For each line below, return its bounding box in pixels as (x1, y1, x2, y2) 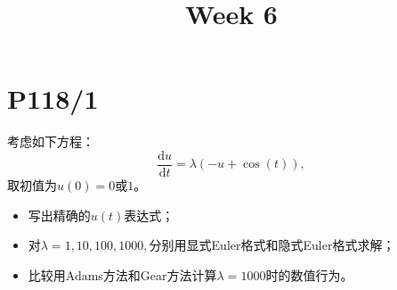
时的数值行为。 (265, 265, 353, 284)
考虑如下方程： (7, 132, 94, 151)
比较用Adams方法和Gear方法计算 (28, 265, 217, 284)
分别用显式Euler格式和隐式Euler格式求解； (149, 236, 395, 254)
